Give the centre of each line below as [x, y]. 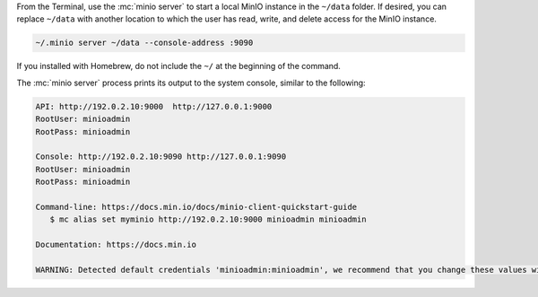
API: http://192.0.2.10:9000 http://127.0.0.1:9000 [154, 106]
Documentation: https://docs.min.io [116, 245]
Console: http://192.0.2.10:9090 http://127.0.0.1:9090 [161, 157]
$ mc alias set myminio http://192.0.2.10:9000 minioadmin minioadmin [208, 219]
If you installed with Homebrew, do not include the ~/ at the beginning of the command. [178, 66]
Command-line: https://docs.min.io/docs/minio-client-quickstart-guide [196, 207]
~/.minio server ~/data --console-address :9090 [144, 43]
